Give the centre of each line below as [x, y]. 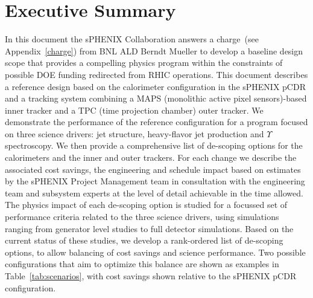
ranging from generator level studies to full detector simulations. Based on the [149, 228]
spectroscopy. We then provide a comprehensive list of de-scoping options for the [154, 145]
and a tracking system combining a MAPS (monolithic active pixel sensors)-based [156, 98]
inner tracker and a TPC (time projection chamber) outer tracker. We [134, 110]
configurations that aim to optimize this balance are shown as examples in [142, 264]
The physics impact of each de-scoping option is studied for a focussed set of [146, 205]
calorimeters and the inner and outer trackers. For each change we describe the [151, 157]
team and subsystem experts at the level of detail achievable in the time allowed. [154, 193]
